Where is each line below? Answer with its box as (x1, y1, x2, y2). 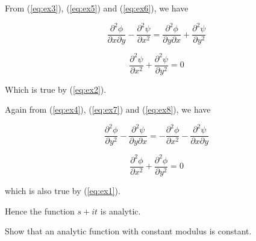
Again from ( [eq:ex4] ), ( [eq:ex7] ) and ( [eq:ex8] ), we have (5, 103, 211, 116)
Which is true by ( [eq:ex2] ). (5, 83, 107, 95)
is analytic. (100, 204, 141, 217)
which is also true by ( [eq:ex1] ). (5, 184, 120, 197)
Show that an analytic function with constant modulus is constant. (5, 225, 252, 237)
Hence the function (5, 204, 75, 217)
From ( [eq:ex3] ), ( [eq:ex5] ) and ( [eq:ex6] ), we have (5, 2, 189, 14)
